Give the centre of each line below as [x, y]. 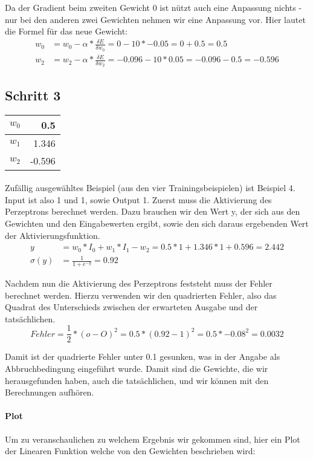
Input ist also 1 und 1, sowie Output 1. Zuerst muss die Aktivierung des [138, 199]
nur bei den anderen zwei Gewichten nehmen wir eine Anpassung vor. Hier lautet [155, 19]
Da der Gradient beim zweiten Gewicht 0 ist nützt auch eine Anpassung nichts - [153, 7]
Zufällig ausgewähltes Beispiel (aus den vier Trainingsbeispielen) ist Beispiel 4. [150, 188]
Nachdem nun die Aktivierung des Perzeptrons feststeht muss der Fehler [139, 283]
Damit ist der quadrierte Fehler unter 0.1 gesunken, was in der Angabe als [143, 356]
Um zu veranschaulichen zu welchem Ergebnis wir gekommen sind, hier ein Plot [153, 439]
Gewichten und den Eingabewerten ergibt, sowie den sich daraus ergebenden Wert [157, 223]
